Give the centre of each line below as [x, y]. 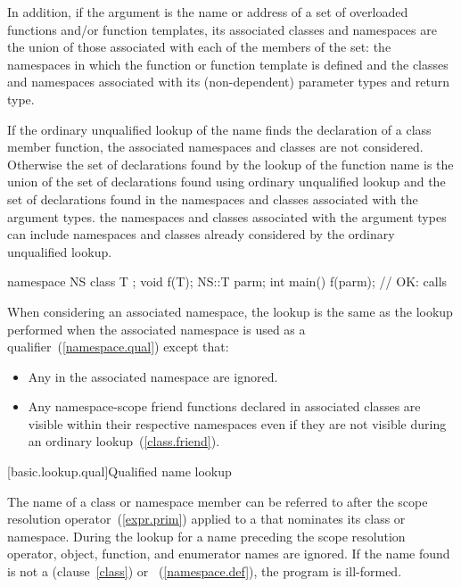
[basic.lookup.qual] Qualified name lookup [119, 471]
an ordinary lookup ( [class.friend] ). [124, 441]
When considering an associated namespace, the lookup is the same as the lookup [230, 311]
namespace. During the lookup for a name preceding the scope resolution [206, 536]
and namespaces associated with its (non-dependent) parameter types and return [229, 82]
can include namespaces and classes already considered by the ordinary [201, 234]
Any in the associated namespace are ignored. [153, 376]
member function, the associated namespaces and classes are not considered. [215, 147]
